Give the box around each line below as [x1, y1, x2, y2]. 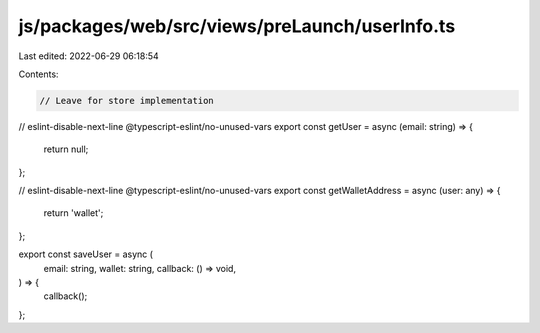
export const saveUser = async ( [18, 248, 154, 260]
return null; [43, 143, 89, 155]
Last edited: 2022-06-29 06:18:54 [18, 50, 159, 62]
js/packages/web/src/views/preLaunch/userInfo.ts [18, 15, 456, 37]
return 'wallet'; [43, 207, 104, 219]
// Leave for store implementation [39, 95, 214, 106]
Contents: [18, 68, 59, 80]
